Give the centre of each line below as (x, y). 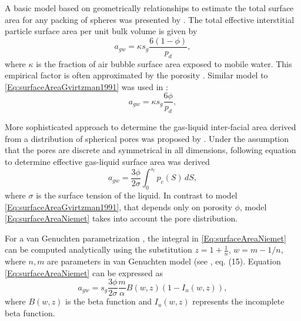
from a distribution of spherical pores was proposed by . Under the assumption (147, 138)
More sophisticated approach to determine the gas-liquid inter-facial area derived (150, 127)
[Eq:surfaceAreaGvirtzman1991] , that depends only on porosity (118, 206)
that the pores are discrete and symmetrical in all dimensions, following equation (150, 150)
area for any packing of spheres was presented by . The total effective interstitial (150, 19)
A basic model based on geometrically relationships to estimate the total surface (149, 8)
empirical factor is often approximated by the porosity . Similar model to (136, 75)
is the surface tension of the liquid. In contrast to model (137, 195)
